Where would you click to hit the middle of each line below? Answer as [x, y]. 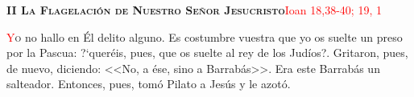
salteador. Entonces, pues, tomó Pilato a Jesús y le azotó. [149, 84]
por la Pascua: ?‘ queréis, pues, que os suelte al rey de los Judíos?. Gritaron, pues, [207, 53]
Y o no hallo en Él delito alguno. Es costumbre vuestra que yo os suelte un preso [205, 36]
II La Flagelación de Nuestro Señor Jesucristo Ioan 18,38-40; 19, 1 [194, 10]
